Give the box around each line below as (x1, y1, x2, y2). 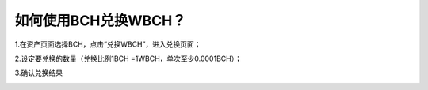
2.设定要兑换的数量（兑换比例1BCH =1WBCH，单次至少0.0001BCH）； (14, 54, 242, 63)
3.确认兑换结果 (14, 68, 63, 78)
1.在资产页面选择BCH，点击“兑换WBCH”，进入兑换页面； (14, 39, 201, 49)
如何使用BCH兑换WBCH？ (14, 12, 186, 29)
